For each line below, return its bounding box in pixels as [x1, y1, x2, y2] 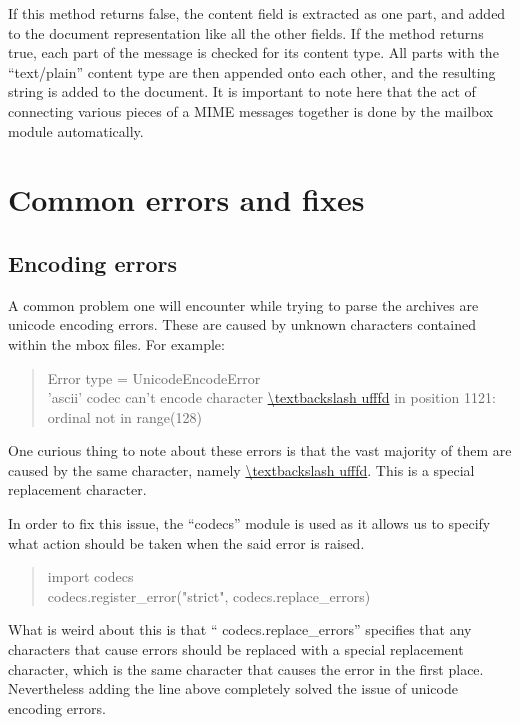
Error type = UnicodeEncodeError [47, 367, 261, 388]
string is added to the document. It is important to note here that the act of [8, 81, 476, 102]
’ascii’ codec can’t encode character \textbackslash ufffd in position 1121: [47, 387, 496, 408]
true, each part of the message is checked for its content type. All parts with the [8, 42, 499, 63]
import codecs [47, 566, 134, 587]
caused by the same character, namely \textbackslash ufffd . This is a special [8, 459, 475, 480]
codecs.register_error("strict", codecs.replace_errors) [47, 585, 371, 606]
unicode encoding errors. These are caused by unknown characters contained [8, 314, 476, 335]
